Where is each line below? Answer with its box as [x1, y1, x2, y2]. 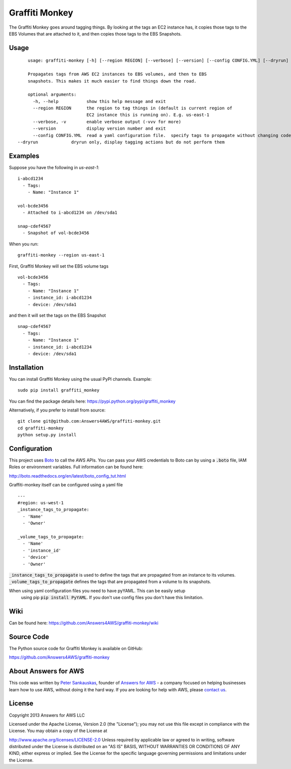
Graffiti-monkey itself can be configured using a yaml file [9, 482, 123, 488]
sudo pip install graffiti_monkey [17, 388, 99, 393]
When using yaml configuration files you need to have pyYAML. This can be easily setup [9, 588, 185, 594]
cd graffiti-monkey [17, 425, 64, 431]
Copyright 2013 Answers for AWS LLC [9, 712, 85, 718]
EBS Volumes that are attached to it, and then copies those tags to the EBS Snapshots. [9, 31, 182, 36]
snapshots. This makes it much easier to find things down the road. [27, 78, 197, 84]
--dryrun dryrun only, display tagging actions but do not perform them [17, 139, 225, 145]
